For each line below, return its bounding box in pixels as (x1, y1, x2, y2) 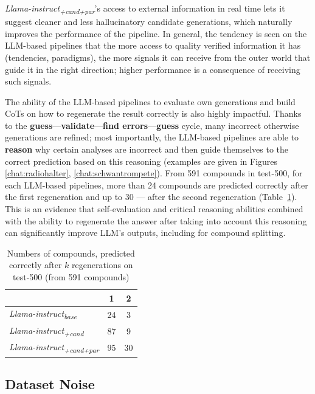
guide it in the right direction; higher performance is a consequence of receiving (5, 63, 300, 75)
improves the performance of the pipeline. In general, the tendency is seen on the (5, 27, 307, 40)
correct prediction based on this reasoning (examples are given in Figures (5, 154, 278, 167)
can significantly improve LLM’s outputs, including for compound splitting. (5, 226, 286, 239)
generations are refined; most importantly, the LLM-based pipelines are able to (5, 131, 299, 143)
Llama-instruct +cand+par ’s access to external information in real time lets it (5, 2, 285, 16)
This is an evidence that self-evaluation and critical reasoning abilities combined (5, 202, 303, 215)
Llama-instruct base (9, 307, 77, 322)
